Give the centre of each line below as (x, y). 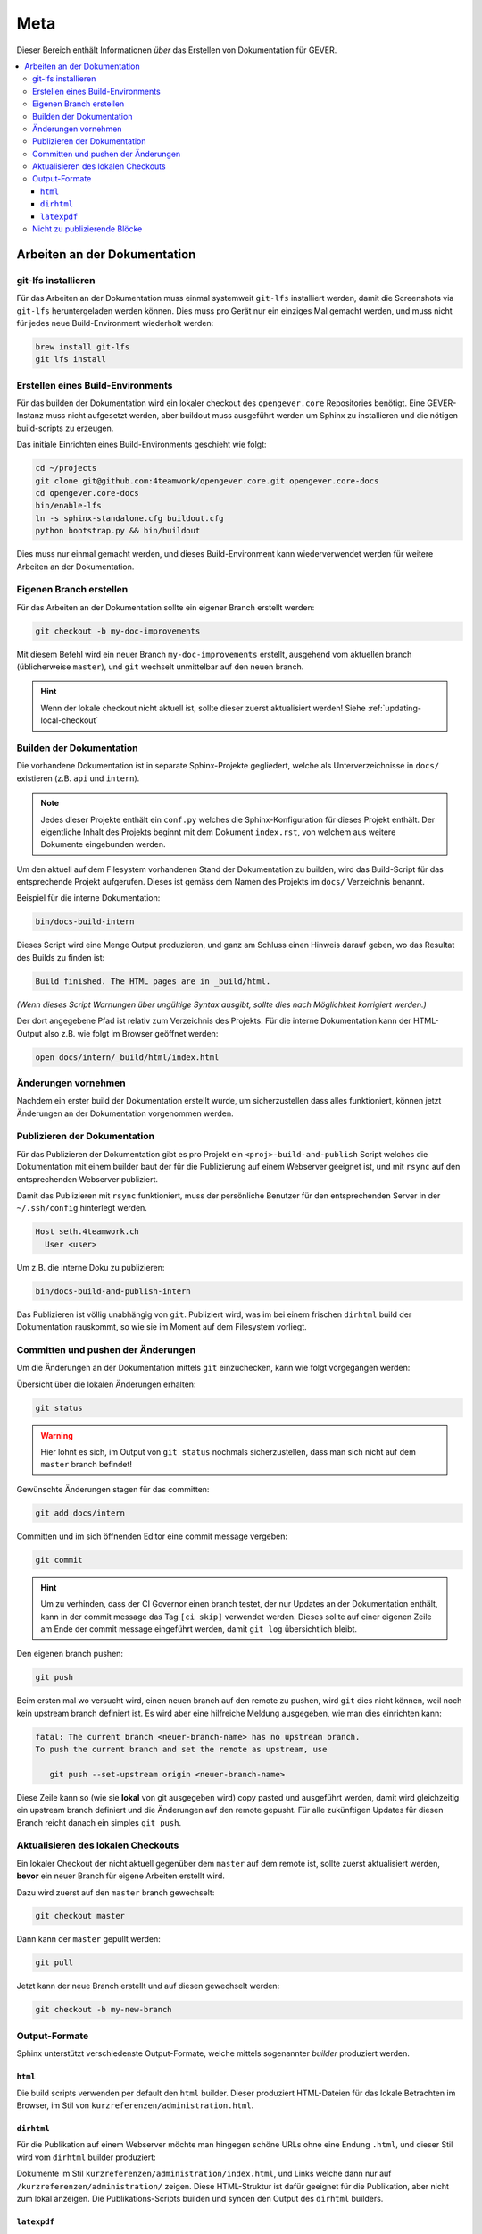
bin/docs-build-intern (85, 922)
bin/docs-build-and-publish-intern (113, 1291)
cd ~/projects (66, 468)
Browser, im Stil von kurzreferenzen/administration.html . (135, 2105)
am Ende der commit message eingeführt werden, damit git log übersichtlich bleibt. (199, 1629)
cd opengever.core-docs (87, 493)
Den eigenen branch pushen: (70, 1654)
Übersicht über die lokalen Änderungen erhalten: (106, 1384)
